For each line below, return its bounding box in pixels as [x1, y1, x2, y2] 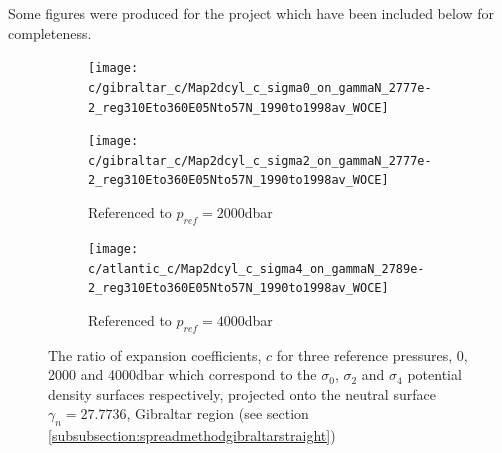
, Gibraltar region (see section [126, 403, 309, 424]
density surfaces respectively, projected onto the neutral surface [48, 383, 436, 404]
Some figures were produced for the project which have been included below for [8, 3, 495, 23]
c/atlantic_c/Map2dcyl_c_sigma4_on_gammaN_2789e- [88, 261, 425, 276]
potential [407, 364, 462, 385]
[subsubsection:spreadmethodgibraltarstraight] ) [48, 425, 336, 446]
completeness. [8, 22, 92, 43]
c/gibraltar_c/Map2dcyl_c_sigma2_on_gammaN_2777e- [88, 153, 432, 168]
